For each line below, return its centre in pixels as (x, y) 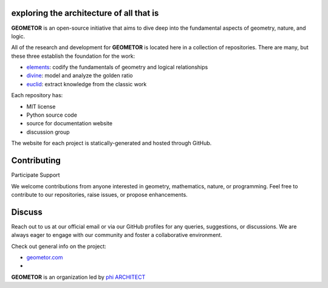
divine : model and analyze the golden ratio (80, 75)
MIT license (41, 106)
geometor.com (45, 257)
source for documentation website (69, 123)
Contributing (36, 161)
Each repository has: (37, 95)
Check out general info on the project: (59, 246)
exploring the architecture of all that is (85, 13)
